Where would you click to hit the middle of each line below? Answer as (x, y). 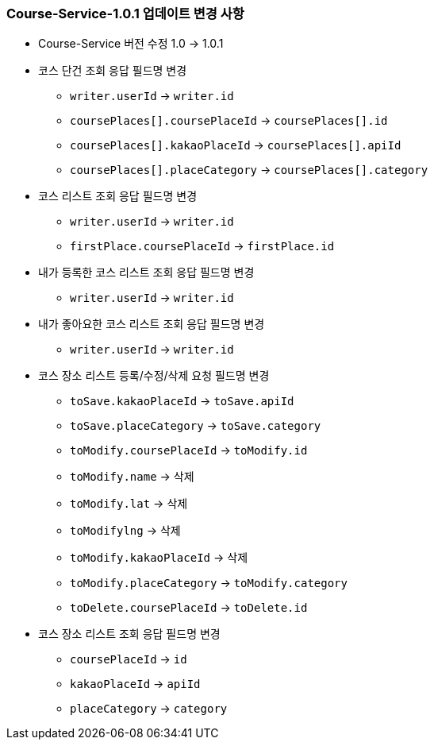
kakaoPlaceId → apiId (135, 684)
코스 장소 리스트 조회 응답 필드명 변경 (129, 634)
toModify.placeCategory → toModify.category (209, 583)
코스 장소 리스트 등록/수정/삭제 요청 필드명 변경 (154, 376)
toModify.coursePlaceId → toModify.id (189, 450)
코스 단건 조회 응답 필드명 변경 (113, 71)
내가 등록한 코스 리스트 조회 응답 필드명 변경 (146, 273)
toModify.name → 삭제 (132, 477)
